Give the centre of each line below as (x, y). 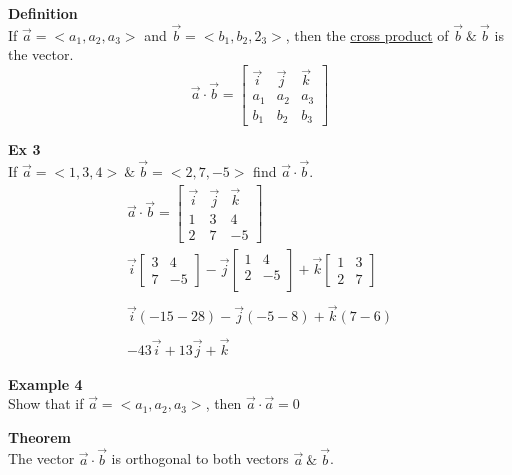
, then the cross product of (367, 34)
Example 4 (45, 383)
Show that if (46, 403)
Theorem (39, 436)
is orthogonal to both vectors (200, 458)
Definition (43, 13)
